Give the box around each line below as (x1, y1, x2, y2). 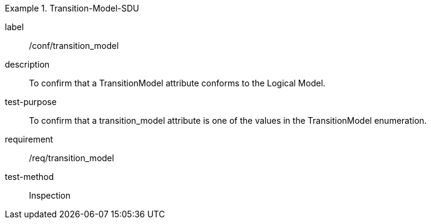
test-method (5, 171, 54, 182)
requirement (5, 134, 53, 144)
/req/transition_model (29, 153, 114, 163)
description (5, 59, 50, 69)
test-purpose (5, 97, 57, 107)
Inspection (29, 190, 71, 200)
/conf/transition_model (29, 40, 119, 51)
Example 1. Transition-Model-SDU (5, 3, 139, 13)
